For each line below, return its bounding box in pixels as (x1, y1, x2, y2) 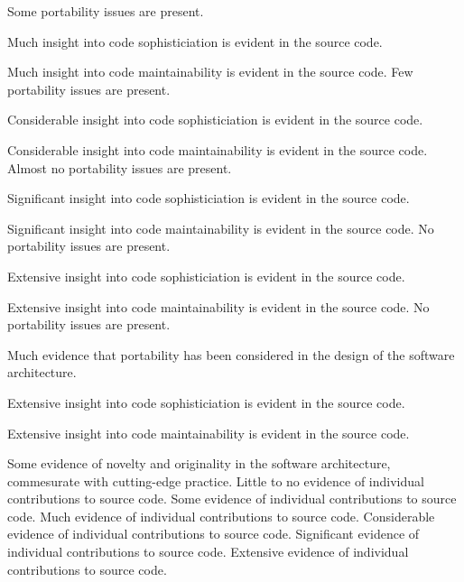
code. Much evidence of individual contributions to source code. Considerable (7, 506, 435, 525)
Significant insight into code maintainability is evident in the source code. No (7, 218, 434, 237)
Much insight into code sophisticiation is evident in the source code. (7, 32, 383, 51)
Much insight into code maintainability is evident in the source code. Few (7, 62, 413, 81)
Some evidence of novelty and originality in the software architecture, (7, 454, 391, 473)
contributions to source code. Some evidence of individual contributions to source (7, 489, 457, 508)
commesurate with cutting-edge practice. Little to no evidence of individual (7, 471, 424, 490)
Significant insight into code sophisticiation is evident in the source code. (7, 189, 410, 208)
